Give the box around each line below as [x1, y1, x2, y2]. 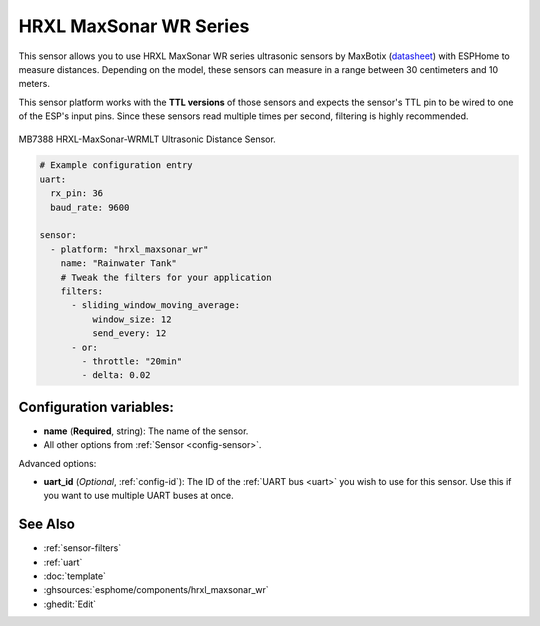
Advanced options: [18, 457, 97, 469]
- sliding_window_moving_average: [71, 300, 240, 311]
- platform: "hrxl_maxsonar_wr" [50, 243, 209, 255]
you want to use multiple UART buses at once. [43, 490, 234, 502]
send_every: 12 [91, 328, 167, 339]
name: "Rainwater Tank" [60, 258, 177, 269]
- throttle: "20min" [81, 355, 183, 367]
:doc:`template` [43, 570, 107, 582]
